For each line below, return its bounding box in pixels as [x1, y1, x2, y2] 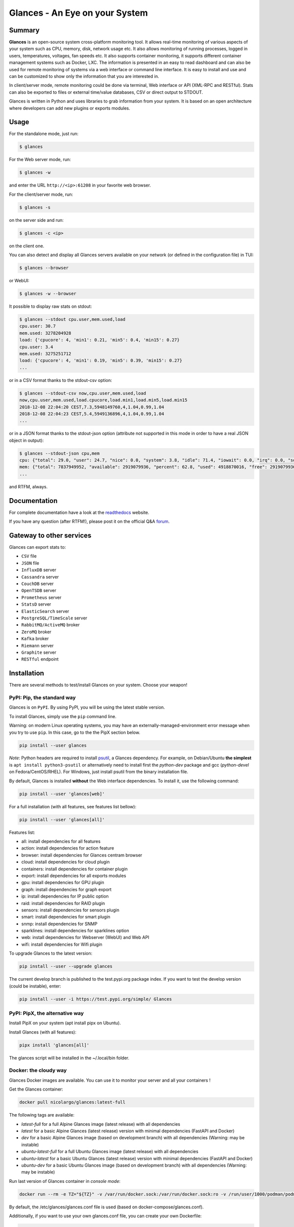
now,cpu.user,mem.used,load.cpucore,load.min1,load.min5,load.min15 [19, 398, 188, 403]
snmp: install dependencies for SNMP [21, 921, 98, 927]
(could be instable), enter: [9, 983, 61, 989]
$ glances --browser [19, 265, 69, 271]
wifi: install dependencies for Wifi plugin [21, 941, 102, 947]
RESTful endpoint [21, 656, 59, 662]
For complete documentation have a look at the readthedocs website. [9, 509, 149, 515]
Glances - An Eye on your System [9, 7, 148, 18]
